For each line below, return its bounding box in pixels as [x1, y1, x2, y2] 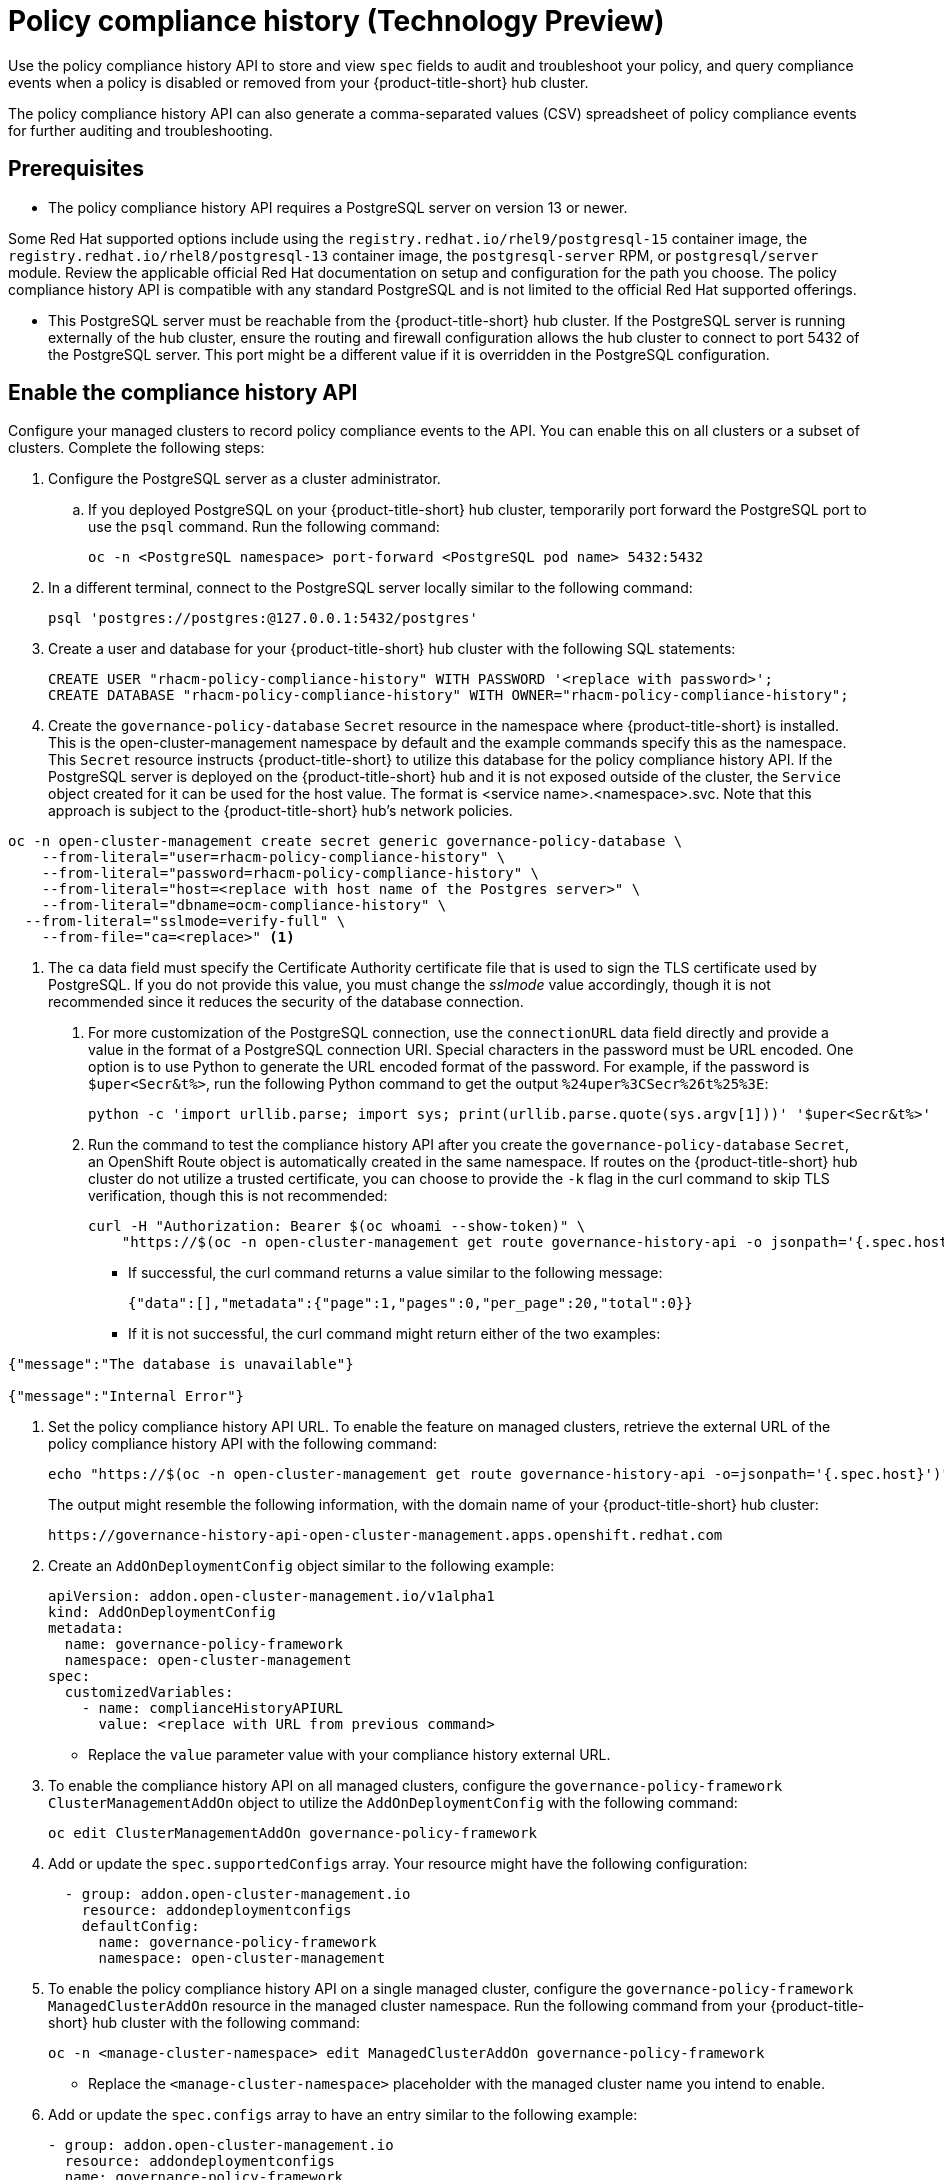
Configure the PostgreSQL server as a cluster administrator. [48, 470, 441, 488]
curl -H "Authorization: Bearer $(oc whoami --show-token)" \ [88, 1218, 586, 1235]
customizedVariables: [64, 1684, 234, 1701]
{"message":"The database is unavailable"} [8, 1356, 354, 1373]
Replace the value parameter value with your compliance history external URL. [88, 1746, 611, 1764]
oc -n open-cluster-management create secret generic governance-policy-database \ [8, 833, 683, 850]
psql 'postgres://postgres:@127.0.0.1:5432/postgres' [48, 610, 478, 627]
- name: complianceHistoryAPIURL [81, 1700, 344, 1717]
